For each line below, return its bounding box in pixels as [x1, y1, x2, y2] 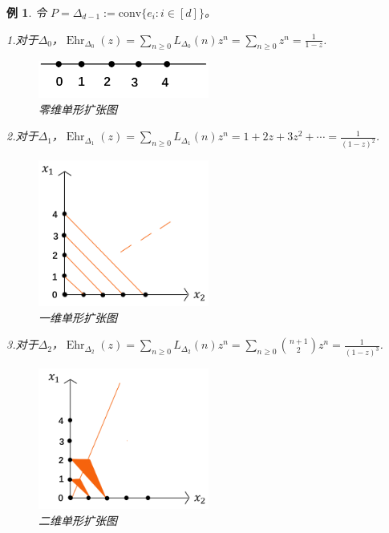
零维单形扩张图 [38, 100, 117, 117]
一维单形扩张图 [38, 309, 117, 325]
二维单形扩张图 [38, 511, 117, 528]
